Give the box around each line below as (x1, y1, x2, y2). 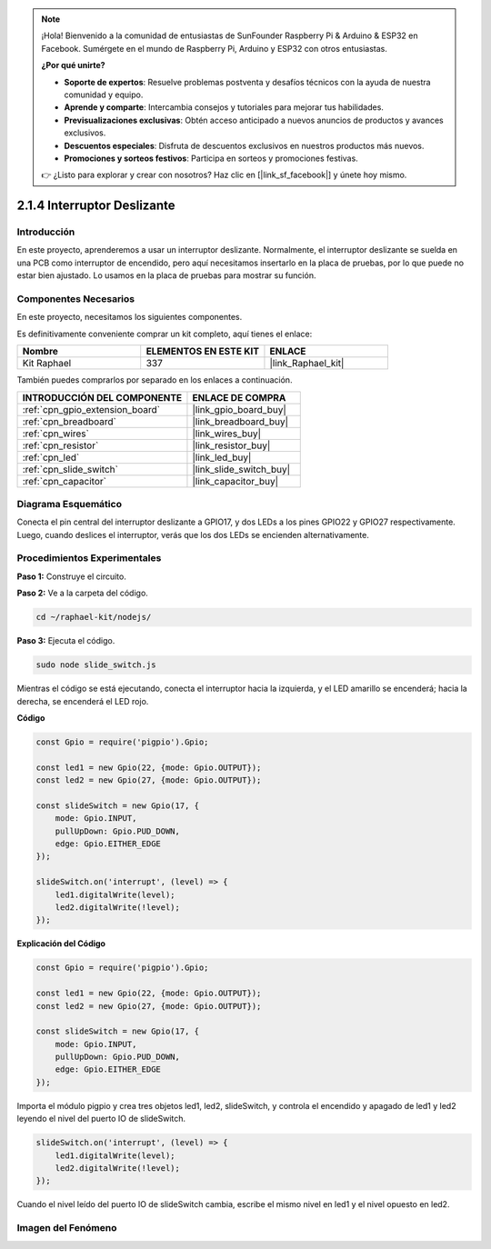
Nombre (22, 345, 59, 358)
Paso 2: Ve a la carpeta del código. (16, 587, 149, 599)
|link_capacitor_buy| (192, 475, 279, 487)
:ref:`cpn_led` (22, 451, 80, 464)
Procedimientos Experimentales (16, 552, 162, 565)
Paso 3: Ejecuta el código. (16, 635, 115, 646)
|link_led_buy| (192, 451, 252, 464)
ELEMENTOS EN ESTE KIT (145, 345, 259, 358)
